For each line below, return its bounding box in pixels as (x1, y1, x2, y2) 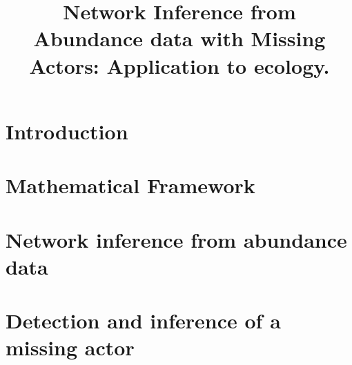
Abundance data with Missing (33, 24, 326, 52)
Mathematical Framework (6, 171, 255, 199)
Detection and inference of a (6, 306, 281, 335)
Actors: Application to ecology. (29, 51, 330, 79)
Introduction (6, 117, 128, 145)
